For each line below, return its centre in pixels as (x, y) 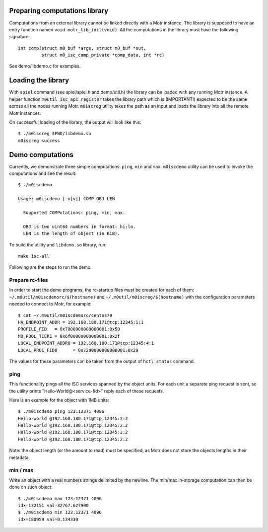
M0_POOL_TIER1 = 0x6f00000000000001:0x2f (69, 336)
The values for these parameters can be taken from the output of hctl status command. (102, 361)
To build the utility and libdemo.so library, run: (58, 245)
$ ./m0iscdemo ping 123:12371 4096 (61, 412)
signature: (19, 37)
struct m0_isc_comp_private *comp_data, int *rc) (103, 55)
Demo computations (41, 155)
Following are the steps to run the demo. (50, 267)
